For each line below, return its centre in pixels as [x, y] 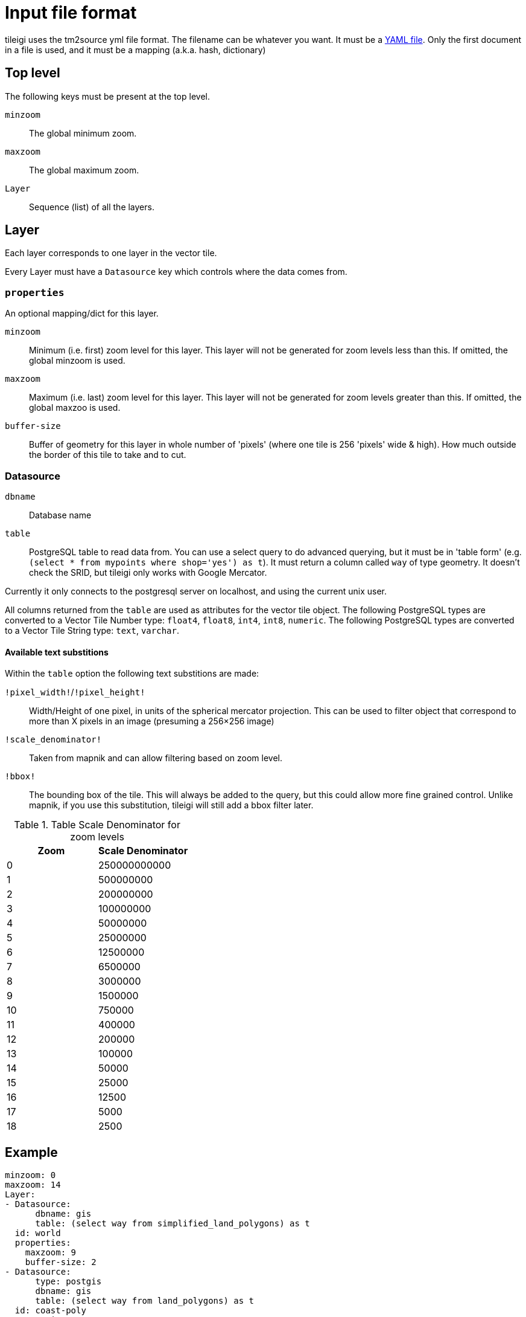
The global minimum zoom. [83, 133]
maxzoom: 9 [51, 1252]
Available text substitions [57, 652]
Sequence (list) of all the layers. [92, 207]
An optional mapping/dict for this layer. [82, 314]
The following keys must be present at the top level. [107, 96]
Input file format [71, 13]
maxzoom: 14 [33, 1185]
